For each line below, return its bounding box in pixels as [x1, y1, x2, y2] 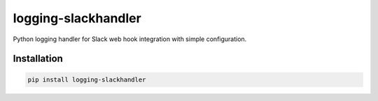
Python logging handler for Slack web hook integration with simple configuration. [13, 35, 247, 43]
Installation [13, 53, 63, 65]
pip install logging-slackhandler [27, 75, 146, 84]
